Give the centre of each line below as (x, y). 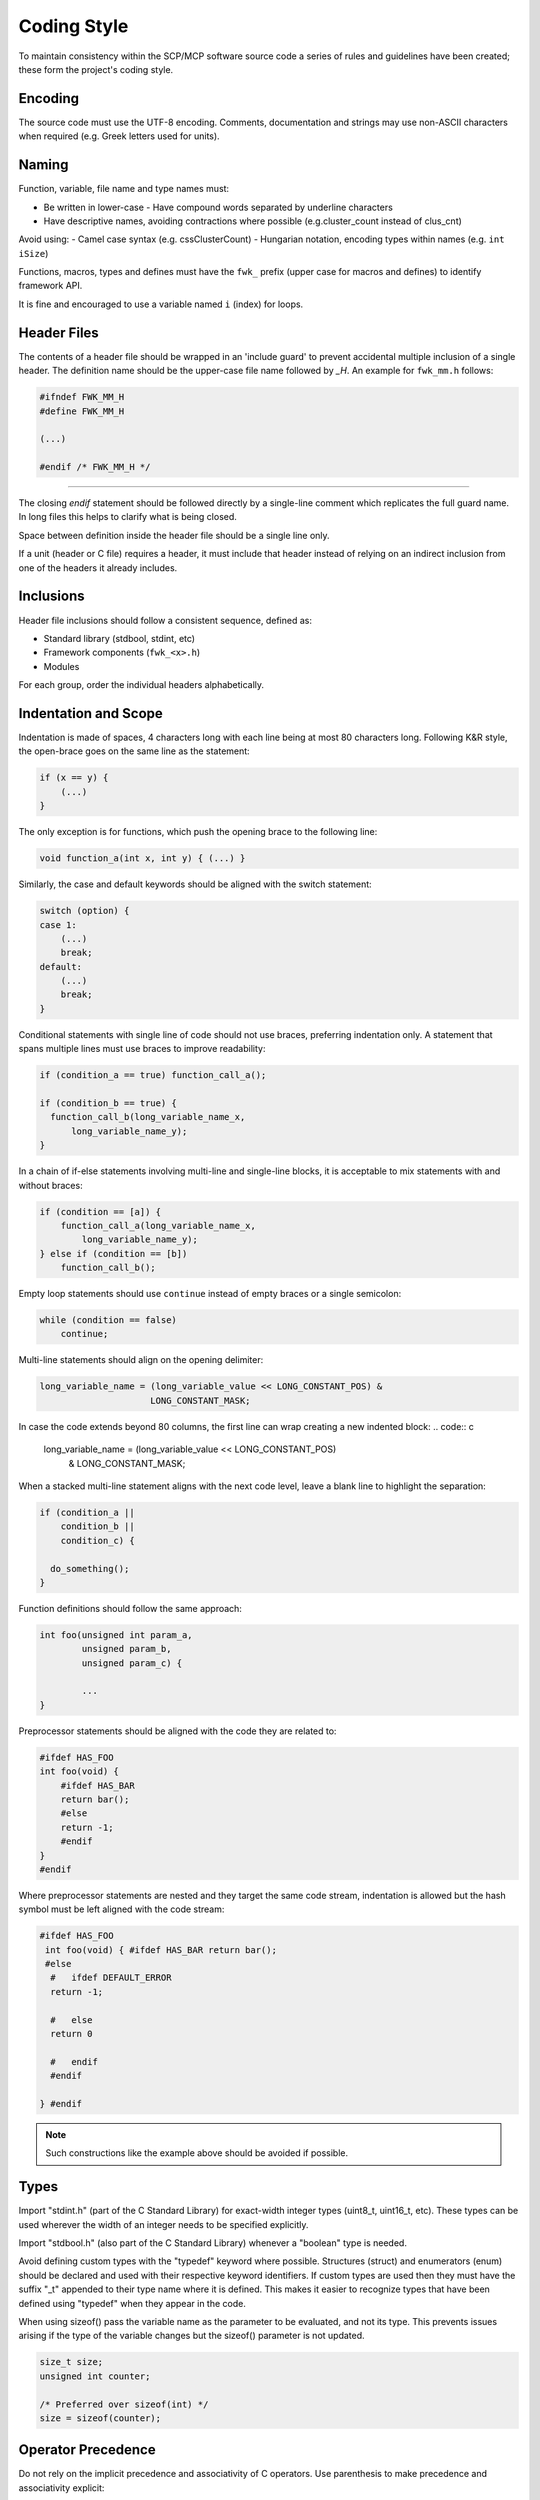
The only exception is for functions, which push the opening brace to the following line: (198, 832)
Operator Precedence (87, 2450)
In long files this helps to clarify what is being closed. (127, 517)
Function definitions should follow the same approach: (130, 1608)
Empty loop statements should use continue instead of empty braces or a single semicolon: (210, 1294)
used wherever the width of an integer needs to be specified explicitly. (163, 2224)
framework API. (50, 286)
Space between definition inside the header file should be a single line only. (174, 535)
